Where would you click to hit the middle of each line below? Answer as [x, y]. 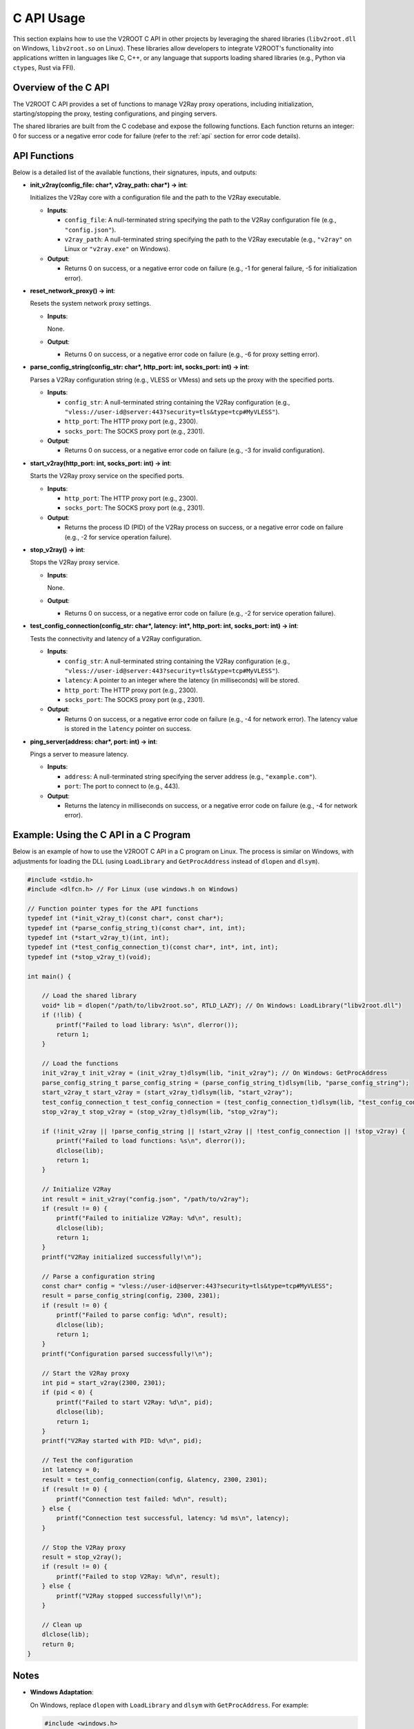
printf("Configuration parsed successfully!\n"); [127, 1353]
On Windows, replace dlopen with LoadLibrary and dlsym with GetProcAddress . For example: [169, 1705]
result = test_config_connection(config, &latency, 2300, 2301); [155, 1479]
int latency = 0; [71, 1470]
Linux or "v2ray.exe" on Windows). [117, 249]
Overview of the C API [61, 87]
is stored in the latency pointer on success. [128, 729]
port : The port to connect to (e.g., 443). [122, 786]
